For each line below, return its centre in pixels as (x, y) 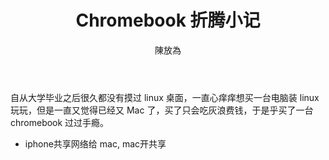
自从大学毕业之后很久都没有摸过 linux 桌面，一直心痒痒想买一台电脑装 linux (165, 97)
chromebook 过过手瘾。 (60, 122)
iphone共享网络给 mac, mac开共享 (95, 143)
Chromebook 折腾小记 (168, 20)
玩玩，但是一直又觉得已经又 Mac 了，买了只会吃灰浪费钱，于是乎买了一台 (162, 110)
